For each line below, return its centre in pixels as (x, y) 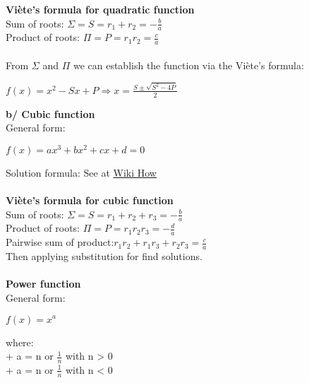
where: (20, 342)
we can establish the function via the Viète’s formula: (188, 65)
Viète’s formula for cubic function (90, 200)
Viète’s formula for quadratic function (100, 9)
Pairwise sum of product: (60, 242)
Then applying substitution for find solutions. (104, 256)
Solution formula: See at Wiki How (81, 172)
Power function (43, 284)
